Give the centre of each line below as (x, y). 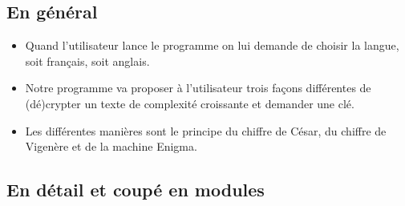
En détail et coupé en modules (136, 190)
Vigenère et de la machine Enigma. (111, 146)
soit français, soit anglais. (87, 61)
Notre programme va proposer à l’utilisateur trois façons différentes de (198, 88)
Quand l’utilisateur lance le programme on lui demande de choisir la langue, (212, 45)
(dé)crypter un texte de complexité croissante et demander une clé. (190, 103)
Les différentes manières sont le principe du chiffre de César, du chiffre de (206, 130)
